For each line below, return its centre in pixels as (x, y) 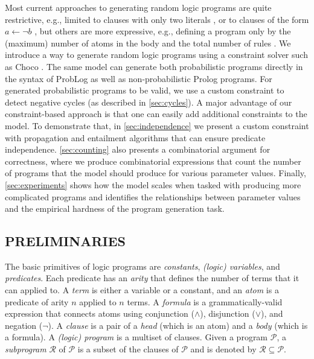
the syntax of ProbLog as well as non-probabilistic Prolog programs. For (139, 78)
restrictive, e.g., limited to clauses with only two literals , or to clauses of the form (157, 19)
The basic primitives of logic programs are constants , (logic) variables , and (143, 266)
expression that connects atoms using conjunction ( (100, 313)
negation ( (24, 325)
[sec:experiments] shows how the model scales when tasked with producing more (153, 184)
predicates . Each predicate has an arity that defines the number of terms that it (152, 278)
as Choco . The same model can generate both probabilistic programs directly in (154, 66)
